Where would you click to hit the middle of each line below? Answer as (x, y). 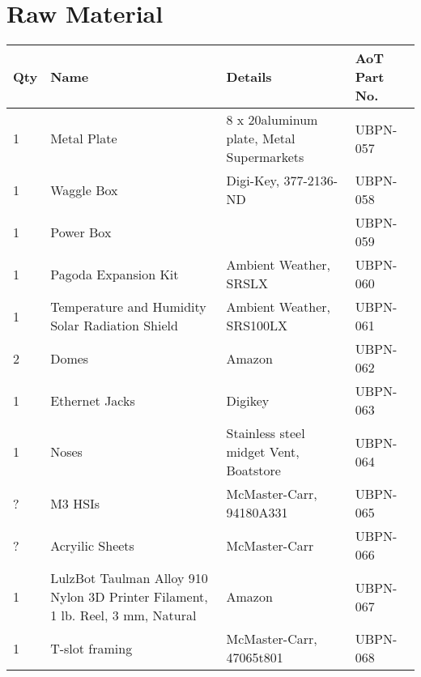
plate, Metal (261, 138)
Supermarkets (265, 157)
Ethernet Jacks (93, 400)
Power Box (81, 232)
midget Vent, (263, 452)
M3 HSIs (75, 503)
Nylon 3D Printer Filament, (129, 597)
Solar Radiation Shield (114, 326)
